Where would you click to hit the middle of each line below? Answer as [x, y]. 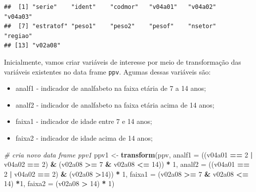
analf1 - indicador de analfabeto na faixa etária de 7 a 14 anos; [111, 88]
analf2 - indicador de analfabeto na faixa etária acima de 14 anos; [115, 104]
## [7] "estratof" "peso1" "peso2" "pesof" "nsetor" [110, 26]
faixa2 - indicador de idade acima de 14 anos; [84, 138]
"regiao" [18, 36]
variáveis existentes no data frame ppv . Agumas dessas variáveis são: [107, 71]
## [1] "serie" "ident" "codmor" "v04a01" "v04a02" [110, 7]
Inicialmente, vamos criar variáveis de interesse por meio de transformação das [123, 61]
